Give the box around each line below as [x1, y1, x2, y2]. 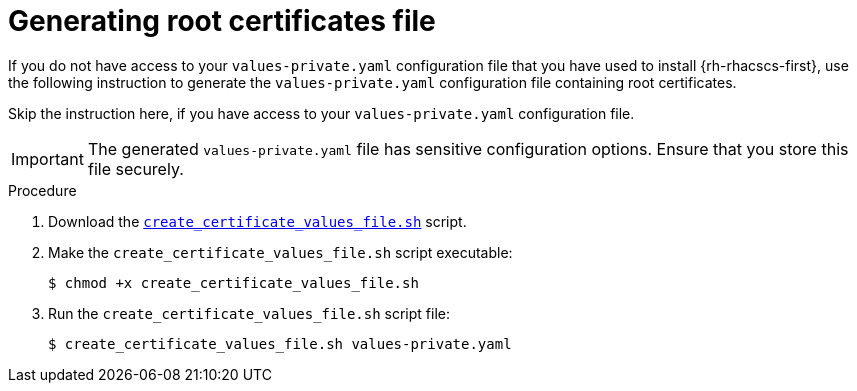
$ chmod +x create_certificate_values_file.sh [48, 274, 419, 291]
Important [11, 148, 84, 169]
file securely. [87, 158, 184, 179]
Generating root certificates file [8, 4, 436, 38]
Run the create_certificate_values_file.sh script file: [48, 304, 450, 322]
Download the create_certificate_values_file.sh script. [48, 212, 467, 230]
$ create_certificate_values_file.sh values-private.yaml [48, 335, 512, 352]
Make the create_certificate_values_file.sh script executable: [48, 243, 513, 261]
